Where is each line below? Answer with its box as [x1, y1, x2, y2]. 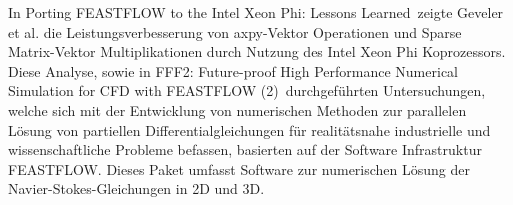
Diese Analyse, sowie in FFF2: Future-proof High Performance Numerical [8, 60, 458, 81]
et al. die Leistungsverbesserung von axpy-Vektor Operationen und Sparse [8, 21, 462, 42]
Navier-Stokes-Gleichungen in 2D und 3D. [8, 178, 265, 199]
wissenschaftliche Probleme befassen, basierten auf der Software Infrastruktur [8, 139, 482, 160]
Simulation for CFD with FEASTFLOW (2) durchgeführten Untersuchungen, [8, 80, 486, 101]
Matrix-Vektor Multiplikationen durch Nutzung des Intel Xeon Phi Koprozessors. [8, 41, 506, 62]
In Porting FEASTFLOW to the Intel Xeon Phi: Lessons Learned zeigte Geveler [8, 2, 504, 22]
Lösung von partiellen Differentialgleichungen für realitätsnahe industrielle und [8, 119, 491, 140]
